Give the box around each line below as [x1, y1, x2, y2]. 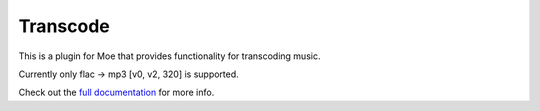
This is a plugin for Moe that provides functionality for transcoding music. [18, 50, 321, 62]
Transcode [18, 15, 110, 37]
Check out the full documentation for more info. [18, 86, 215, 99]
